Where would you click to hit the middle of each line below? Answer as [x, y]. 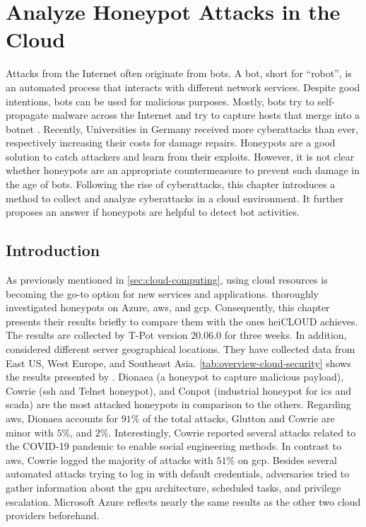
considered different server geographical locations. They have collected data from [181, 349]
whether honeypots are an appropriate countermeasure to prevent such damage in [183, 170]
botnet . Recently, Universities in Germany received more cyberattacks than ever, [182, 128]
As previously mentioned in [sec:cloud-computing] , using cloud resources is [167, 280]
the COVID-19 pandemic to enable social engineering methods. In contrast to [173, 446]
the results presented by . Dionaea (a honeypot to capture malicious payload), [175, 377]
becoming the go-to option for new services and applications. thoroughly [162, 293]
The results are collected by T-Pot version [97, 335]
